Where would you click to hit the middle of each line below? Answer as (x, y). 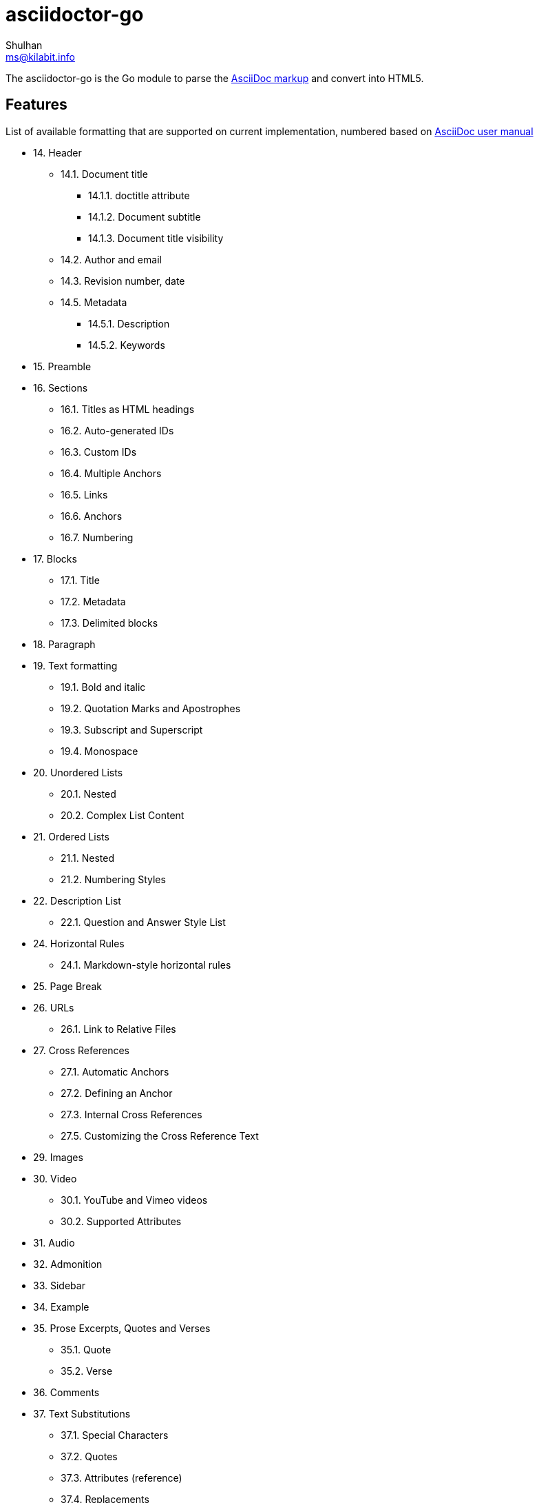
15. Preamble (62, 366)
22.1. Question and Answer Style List (143, 922)
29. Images (58, 1157)
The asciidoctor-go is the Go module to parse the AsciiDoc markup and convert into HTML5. (215, 78)
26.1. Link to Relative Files (118, 1029)
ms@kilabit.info (40, 57)
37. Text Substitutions (82, 1413)
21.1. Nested (87, 858)
